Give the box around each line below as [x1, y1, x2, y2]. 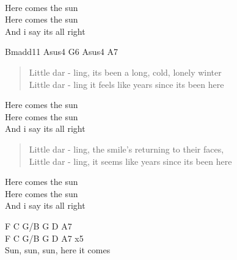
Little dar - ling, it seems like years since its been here [29, 154, 232, 167]
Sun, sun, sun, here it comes [5, 244, 111, 256]
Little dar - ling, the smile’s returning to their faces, [29, 142, 224, 155]
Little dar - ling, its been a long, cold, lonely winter [29, 65, 222, 78]
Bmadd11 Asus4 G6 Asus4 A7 [5, 45, 118, 58]
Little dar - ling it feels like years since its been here [29, 78, 224, 90]
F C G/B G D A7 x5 [5, 231, 84, 244]
